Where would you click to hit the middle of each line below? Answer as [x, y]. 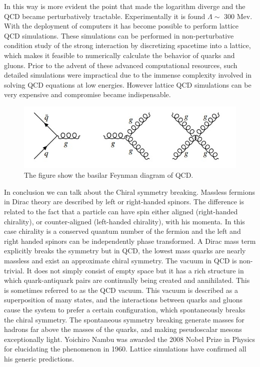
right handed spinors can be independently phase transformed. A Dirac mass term [130, 241]
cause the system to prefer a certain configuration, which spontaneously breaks [125, 310]
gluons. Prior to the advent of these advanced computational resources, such [121, 65]
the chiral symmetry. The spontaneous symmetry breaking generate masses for [124, 319]
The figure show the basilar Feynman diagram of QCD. [109, 175]
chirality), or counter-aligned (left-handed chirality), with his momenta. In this [124, 221]
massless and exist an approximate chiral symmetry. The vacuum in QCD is [120, 261]
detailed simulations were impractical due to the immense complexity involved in [128, 75]
